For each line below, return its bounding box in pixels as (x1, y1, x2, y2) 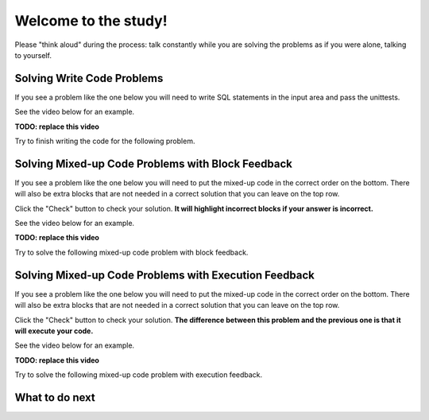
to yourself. (14, 50, 52, 60)
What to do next (14, 391, 95, 404)
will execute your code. (14, 326, 94, 336)
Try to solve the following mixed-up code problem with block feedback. (14, 247, 249, 257)
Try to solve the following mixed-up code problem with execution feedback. (14, 370, 263, 379)
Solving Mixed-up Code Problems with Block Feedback (14, 157, 293, 170)
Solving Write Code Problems (14, 72, 164, 85)
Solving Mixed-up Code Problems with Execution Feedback (14, 268, 315, 282)
